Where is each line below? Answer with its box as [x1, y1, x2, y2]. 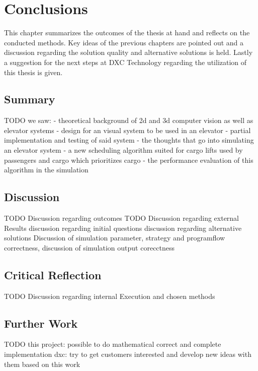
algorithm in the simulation [4, 164, 89, 175]
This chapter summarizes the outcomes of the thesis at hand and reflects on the [4, 27, 250, 38]
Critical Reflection [4, 267, 102, 282]
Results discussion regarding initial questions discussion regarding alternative [4, 222, 242, 233]
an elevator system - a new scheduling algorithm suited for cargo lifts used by [4, 145, 243, 155]
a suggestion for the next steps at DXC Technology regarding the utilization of [4, 56, 247, 67]
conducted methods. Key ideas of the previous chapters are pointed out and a [4, 37, 244, 47]
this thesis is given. [4, 67, 63, 77]
